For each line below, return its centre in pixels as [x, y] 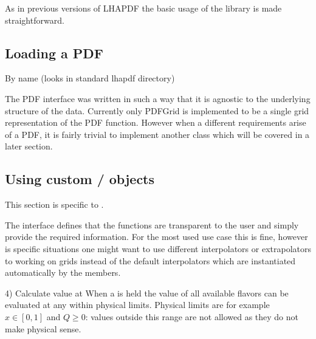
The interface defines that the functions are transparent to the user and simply [152, 224]
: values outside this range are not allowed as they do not [192, 316]
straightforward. [35, 20]
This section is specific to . [54, 204]
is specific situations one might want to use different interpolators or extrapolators [158, 248]
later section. [29, 146]
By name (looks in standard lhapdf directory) [90, 78]
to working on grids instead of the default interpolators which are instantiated [150, 260]
